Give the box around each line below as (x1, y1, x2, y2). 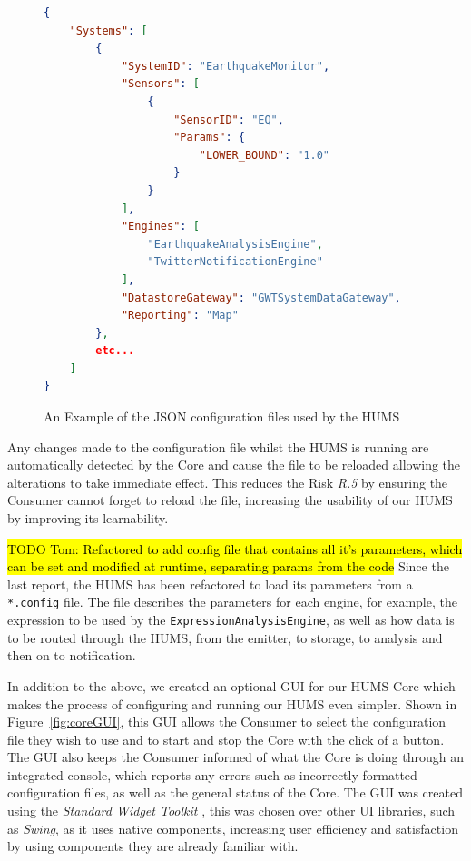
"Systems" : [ (69, 24, 148, 37)
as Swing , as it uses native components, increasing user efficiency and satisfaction (7, 818, 458, 837)
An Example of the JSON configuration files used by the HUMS (44, 407, 400, 426)
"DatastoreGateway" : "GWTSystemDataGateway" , (121, 291, 401, 304)
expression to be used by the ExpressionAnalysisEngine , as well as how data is (7, 610, 455, 629)
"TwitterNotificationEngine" (147, 255, 323, 269)
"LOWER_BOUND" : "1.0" (199, 148, 330, 162)
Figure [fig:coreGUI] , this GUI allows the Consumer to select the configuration (7, 712, 446, 731)
